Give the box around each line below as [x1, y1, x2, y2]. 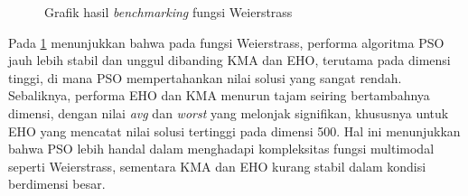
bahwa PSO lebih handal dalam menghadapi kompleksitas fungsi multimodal [8, 139, 435, 158]
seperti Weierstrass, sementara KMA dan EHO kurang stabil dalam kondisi [8, 156, 426, 175]
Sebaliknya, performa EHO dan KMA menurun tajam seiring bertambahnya [8, 86, 430, 105]
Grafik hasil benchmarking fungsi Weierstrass [44, 3, 293, 21]
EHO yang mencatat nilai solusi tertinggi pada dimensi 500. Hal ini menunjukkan [8, 121, 461, 140]
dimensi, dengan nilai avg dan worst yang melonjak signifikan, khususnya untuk [8, 103, 449, 122]
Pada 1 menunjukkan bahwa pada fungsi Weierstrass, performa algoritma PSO [8, 33, 445, 51]
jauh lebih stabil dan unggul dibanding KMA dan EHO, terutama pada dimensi [8, 51, 451, 70]
